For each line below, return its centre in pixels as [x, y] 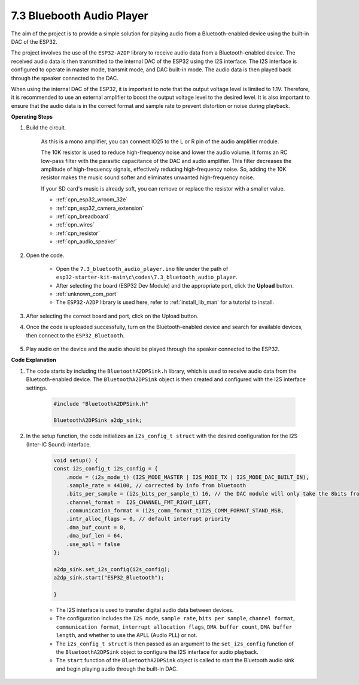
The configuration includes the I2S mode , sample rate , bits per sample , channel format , [176, 618]
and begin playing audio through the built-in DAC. [117, 669]
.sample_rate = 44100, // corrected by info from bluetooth [156, 485]
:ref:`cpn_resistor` [78, 233]
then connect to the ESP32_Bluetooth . [75, 335]
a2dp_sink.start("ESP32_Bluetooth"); [109, 578]
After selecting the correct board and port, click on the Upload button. [112, 316]
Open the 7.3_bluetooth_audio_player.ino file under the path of [142, 268]
